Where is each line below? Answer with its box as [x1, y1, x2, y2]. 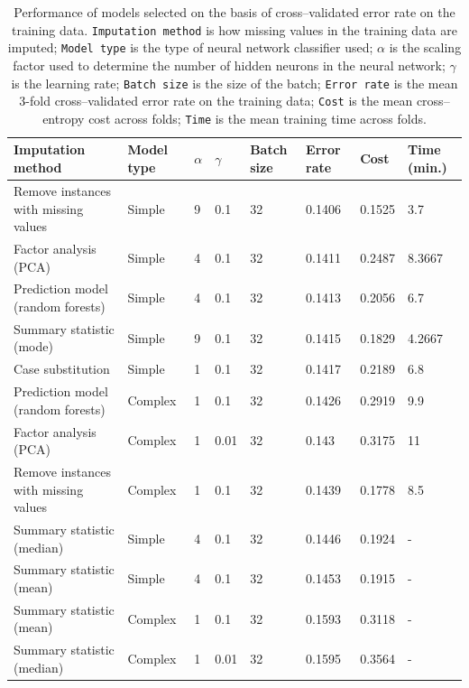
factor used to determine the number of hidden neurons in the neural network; [13, 55, 446, 74]
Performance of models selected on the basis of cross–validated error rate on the [14, 3, 455, 21]
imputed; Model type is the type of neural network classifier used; [7, 38, 373, 57]
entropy [42, 108, 85, 127]
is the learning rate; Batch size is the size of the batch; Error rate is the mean [11, 73, 458, 92]
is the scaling [389, 38, 462, 57]
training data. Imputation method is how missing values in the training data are [12, 20, 457, 39]
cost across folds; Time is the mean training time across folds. [88, 108, 427, 127]
